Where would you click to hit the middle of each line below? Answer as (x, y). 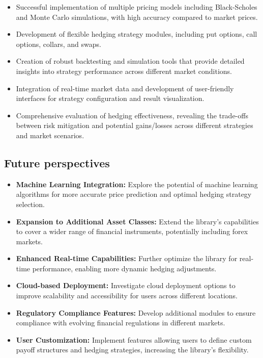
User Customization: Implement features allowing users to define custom (134, 339)
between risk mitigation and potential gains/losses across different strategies (135, 125)
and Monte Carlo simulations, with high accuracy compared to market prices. (137, 17)
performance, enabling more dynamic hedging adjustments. (124, 268)
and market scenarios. (50, 135)
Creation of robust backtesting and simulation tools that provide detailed (130, 61)
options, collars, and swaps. (59, 44)
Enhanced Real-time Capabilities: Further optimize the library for (127, 258)
